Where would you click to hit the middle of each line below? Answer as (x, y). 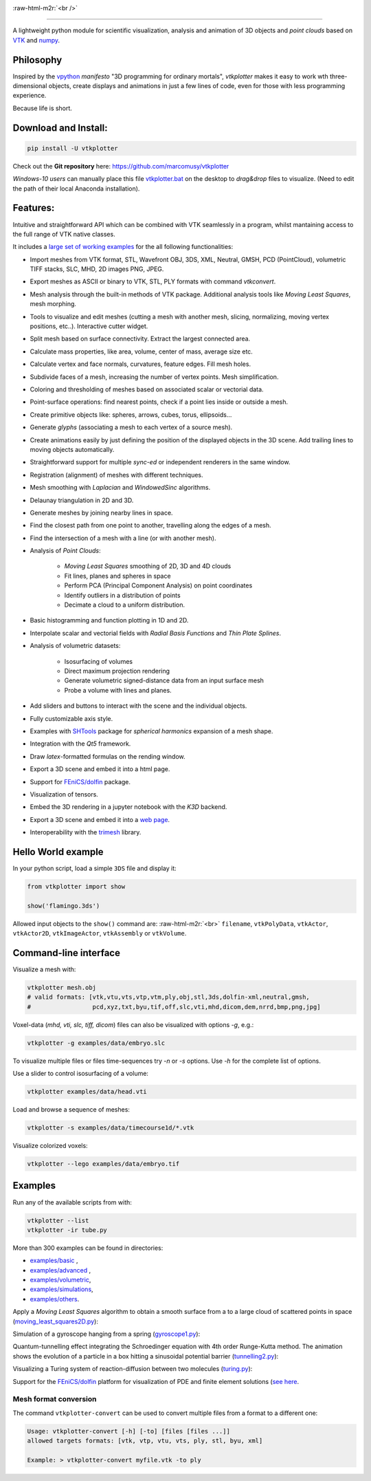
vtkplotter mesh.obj (61, 987)
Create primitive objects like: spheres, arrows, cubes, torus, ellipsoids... (131, 414)
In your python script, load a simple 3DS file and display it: (94, 868)
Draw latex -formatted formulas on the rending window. (108, 756)
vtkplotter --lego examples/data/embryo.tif (103, 1164)
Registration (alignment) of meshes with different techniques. (116, 475)
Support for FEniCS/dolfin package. (80, 781)
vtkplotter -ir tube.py (67, 1230)
